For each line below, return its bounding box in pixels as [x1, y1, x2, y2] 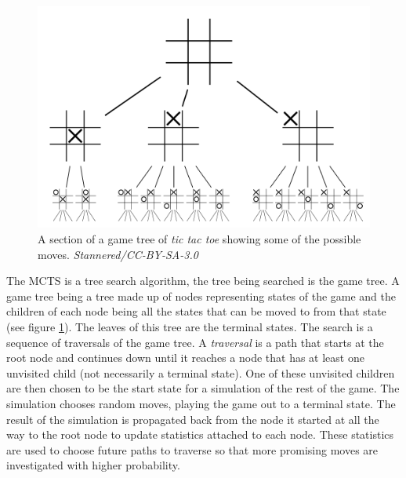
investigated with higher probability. [6, 457, 180, 473]
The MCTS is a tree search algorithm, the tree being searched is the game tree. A [6, 272, 400, 289]
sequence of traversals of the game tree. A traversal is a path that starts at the [6, 334, 384, 350]
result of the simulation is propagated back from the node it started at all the [6, 410, 379, 427]
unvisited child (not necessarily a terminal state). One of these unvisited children [6, 364, 395, 381]
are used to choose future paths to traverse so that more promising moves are [6, 441, 379, 458]
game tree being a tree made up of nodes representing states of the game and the [6, 287, 397, 304]
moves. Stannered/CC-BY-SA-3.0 [38, 246, 198, 262]
